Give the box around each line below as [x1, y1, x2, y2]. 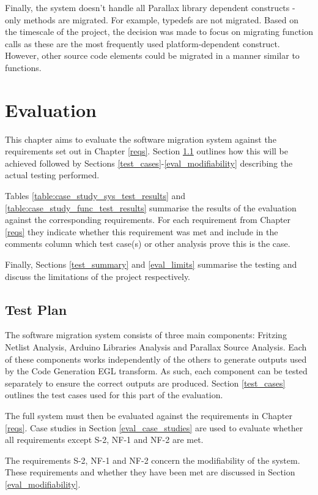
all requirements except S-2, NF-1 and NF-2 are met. [5, 433, 204, 446]
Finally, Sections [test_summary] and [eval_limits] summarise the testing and [5, 258, 297, 271]
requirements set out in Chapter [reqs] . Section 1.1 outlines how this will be [5, 145, 288, 157]
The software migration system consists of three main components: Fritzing [5, 328, 287, 341]
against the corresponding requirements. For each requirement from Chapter [5, 213, 291, 226]
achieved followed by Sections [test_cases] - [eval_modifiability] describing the [5, 156, 293, 169]
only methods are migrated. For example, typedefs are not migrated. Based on [5, 13, 298, 26]
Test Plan [5, 300, 67, 319]
